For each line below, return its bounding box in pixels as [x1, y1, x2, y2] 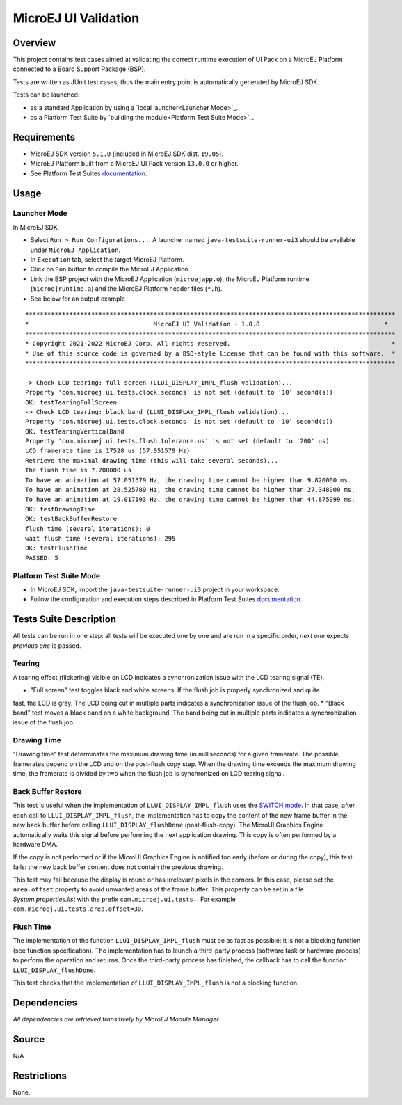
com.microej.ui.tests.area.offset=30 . [13, 905, 144, 913]
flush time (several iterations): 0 [25, 525, 150, 532]
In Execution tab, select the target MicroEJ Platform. [30, 255, 184, 264]
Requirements [13, 131, 76, 143]
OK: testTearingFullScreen [25, 398, 118, 406]
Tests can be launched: [13, 90, 80, 99]
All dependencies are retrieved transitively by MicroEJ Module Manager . [13, 1015, 221, 1023]
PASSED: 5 [25, 554, 58, 562]
